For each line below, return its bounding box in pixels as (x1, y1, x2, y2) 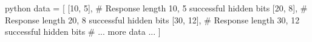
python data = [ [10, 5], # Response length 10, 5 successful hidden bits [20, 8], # (5, 2, 308, 14)
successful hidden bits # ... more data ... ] (5, 25, 161, 38)
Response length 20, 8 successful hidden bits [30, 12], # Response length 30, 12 (5, 13, 300, 26)
